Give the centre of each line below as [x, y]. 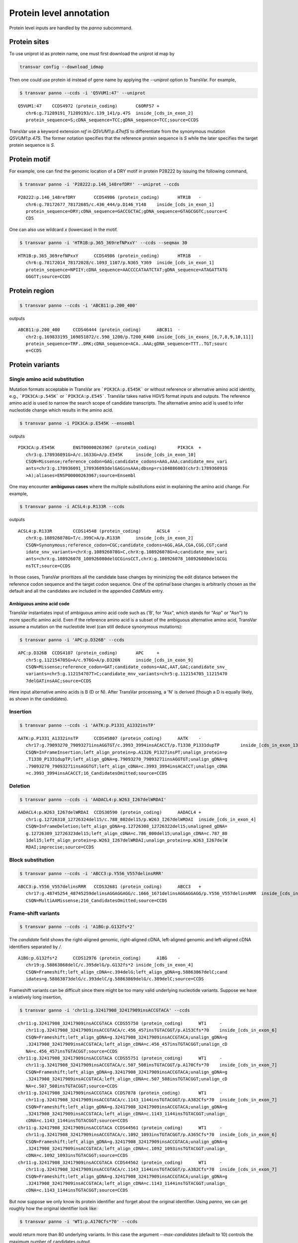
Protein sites [29, 42]
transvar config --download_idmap [62, 67]
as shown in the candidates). [39, 699]
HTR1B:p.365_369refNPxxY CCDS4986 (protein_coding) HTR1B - [110, 256]
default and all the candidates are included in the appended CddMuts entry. [86, 591]
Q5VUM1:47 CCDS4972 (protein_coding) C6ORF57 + [89, 106]
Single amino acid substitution [47, 379]
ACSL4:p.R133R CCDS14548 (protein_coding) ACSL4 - [99, 531]
